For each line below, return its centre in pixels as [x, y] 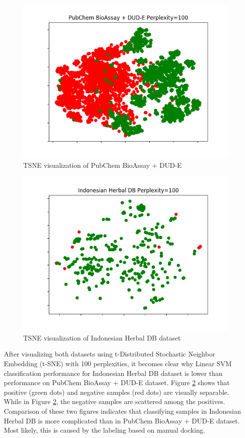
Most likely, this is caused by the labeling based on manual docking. [105, 430]
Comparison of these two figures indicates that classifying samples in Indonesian [122, 411]
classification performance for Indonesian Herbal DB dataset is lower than [113, 373]
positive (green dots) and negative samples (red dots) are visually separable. [117, 392]
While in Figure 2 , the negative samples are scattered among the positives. [115, 401]
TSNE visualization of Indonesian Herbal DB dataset [102, 337]
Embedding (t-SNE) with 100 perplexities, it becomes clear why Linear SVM [118, 363]
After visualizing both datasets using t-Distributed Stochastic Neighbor [110, 354]
